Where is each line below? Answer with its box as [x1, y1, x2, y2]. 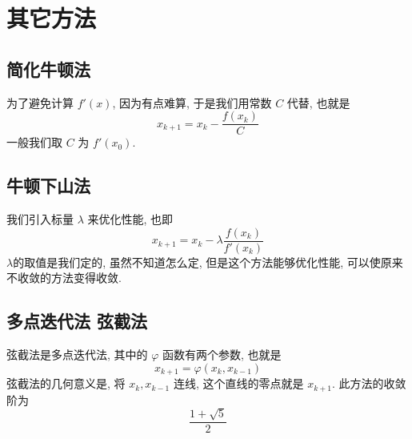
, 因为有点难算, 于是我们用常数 [112, 94, 272, 111]
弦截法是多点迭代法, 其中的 [6, 346, 148, 363]
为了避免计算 [6, 94, 74, 111]
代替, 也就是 [286, 94, 350, 111]
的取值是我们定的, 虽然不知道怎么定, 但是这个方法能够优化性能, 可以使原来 [13, 253, 403, 270]
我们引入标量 [6, 211, 74, 228]
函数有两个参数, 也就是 [162, 346, 282, 363]
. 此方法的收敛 [332, 375, 406, 392]
